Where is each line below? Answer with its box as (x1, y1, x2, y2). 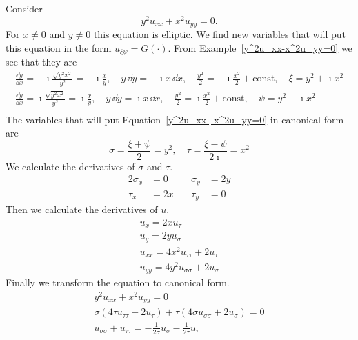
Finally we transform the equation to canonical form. (6, 275, 230, 290)
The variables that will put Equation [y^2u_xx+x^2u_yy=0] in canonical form (6, 112, 344, 126)
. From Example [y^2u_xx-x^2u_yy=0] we (168, 40, 352, 54)
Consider (6, 1, 43, 15)
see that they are (6, 54, 77, 69)
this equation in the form (6, 40, 112, 54)
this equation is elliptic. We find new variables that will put (93, 27, 346, 41)
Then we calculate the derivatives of (6, 202, 158, 217)
